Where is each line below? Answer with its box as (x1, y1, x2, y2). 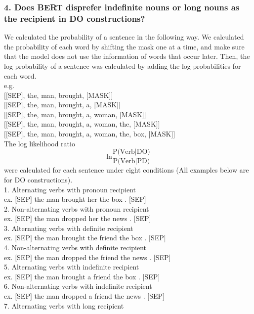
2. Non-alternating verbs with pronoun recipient (4, 203, 149, 214)
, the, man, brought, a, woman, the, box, (23, 129, 146, 139)
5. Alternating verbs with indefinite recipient (4, 262, 139, 272)
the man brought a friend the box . (34, 271, 140, 281)
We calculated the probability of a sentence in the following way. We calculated (4, 32, 244, 42)
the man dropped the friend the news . (34, 252, 152, 262)
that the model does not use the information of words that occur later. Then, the (4, 51, 250, 61)
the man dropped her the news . (34, 213, 132, 224)
